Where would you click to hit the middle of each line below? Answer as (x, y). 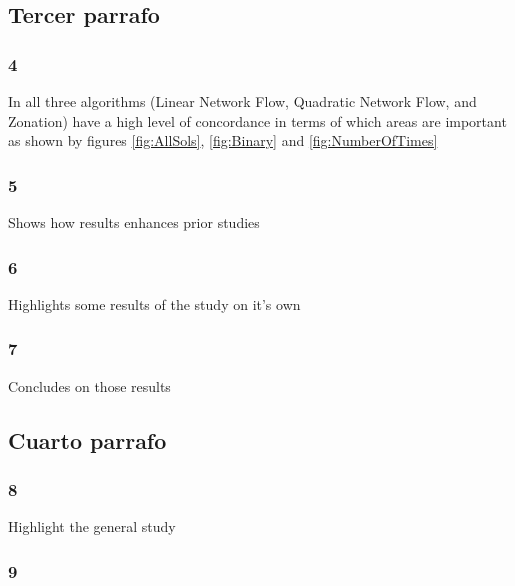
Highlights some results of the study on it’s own (154, 303)
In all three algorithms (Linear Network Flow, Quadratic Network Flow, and (242, 101)
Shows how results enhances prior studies (134, 222)
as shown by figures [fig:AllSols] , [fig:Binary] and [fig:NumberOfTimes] (223, 140)
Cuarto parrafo (87, 439)
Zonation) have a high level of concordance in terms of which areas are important (257, 120)
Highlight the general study (92, 526)
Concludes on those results (89, 385)
